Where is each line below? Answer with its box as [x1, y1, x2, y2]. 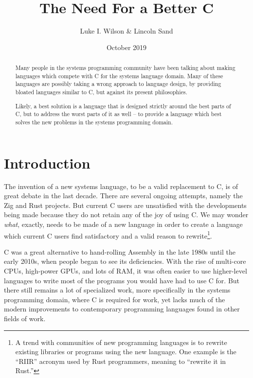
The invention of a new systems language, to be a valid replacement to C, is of [4, 181, 238, 191]
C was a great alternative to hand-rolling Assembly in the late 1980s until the [4, 246, 236, 257]
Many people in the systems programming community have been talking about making [15, 64, 235, 72]
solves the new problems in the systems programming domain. [15, 118, 173, 126]
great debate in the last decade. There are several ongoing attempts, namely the [4, 190, 243, 201]
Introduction [4, 153, 90, 172]
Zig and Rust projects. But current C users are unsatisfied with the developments [4, 200, 247, 210]
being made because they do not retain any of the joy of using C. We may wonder [4, 209, 249, 220]
